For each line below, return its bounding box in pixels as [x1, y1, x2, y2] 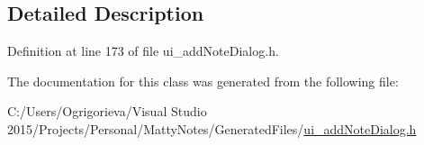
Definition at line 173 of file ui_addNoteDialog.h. [7, 41, 279, 60]
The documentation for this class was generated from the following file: [7, 71, 399, 90]
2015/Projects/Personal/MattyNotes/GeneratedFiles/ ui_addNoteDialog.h [7, 119, 417, 138]
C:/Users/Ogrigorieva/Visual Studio [7, 102, 207, 121]
